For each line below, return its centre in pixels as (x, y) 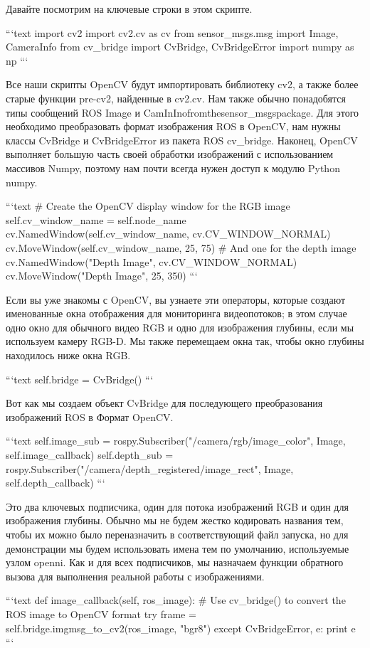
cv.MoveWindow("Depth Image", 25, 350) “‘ (102, 276)
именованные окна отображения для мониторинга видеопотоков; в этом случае (176, 313)
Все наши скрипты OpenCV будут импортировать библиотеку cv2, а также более (182, 84)
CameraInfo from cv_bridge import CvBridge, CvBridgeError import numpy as (180, 47)
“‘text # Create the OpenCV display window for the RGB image (148, 206)
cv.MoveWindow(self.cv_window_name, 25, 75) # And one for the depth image (181, 247)
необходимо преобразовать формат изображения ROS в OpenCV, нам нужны (173, 126)
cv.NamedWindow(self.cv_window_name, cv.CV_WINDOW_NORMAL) (168, 234)
